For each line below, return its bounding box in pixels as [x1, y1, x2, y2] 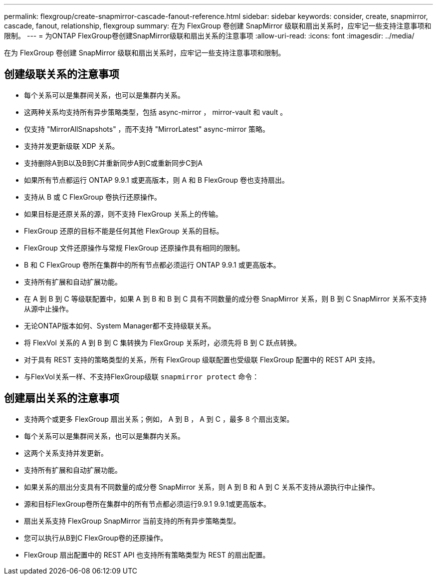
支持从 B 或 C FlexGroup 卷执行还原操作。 [24, 192, 161, 201]
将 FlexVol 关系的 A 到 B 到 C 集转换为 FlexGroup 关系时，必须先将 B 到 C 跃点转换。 [24, 338, 301, 347]
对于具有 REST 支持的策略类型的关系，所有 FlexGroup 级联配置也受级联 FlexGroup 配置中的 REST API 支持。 [24, 355, 380, 364]
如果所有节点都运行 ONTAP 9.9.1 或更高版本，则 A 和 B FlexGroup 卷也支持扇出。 [24, 175, 289, 184]
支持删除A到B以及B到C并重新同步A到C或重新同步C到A [24, 158, 203, 167]
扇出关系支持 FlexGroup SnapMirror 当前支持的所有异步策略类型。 [24, 516, 240, 525]
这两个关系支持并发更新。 [24, 448, 108, 457]
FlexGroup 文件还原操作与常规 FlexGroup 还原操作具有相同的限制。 [24, 243, 244, 252]
